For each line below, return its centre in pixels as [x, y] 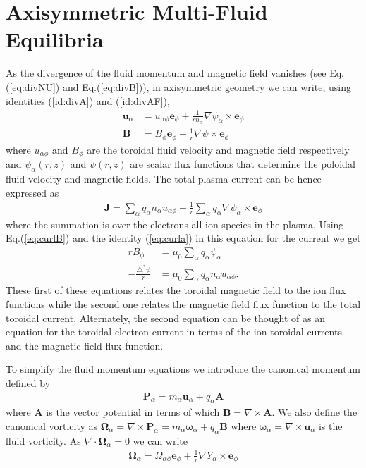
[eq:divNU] [32, 86]
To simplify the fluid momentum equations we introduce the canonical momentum [183, 369]
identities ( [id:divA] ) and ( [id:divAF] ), [88, 100]
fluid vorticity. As [43, 440]
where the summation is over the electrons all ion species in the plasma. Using [175, 224]
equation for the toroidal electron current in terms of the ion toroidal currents [174, 332]
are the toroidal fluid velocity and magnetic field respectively [218, 149]
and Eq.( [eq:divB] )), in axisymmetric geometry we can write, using [207, 86]
